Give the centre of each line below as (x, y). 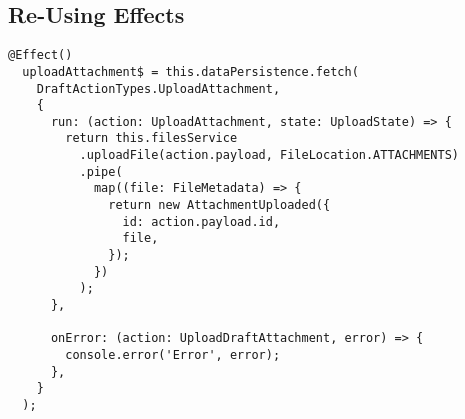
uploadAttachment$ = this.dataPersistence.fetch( (190, 71)
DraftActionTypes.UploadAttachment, (158, 88)
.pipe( (101, 171)
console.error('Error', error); (173, 355)
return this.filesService (151, 138)
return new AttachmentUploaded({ (219, 205)
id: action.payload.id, (201, 221)
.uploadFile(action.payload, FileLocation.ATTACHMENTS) (269, 155)
